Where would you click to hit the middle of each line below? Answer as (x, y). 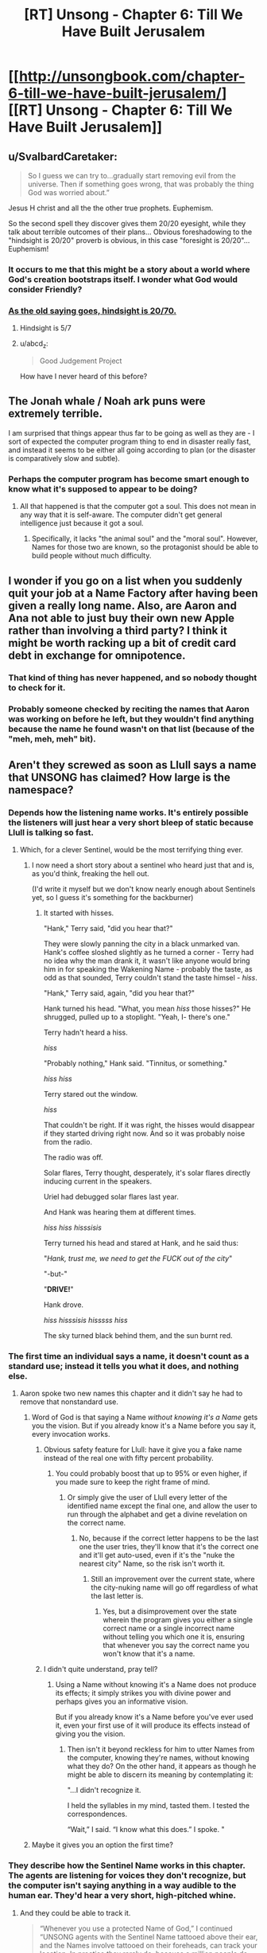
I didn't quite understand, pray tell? (101, 1669)
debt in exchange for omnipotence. (97, 655)
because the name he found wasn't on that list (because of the (132, 729)
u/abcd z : (34, 344)
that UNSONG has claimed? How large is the (119, 777)
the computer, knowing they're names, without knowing (158, 1758)
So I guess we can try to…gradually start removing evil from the (132, 176)
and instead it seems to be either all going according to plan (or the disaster (132, 450)
